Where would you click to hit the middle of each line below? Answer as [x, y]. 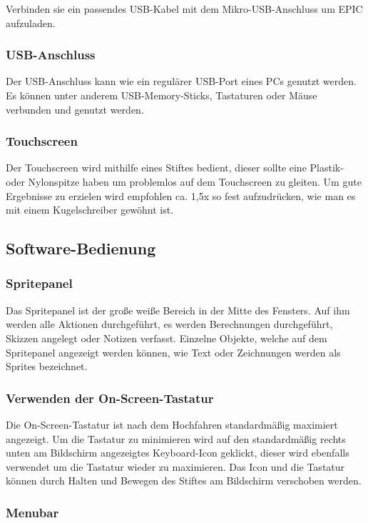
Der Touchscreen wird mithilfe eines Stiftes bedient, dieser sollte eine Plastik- [175, 168]
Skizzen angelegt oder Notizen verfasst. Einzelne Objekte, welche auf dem [167, 338]
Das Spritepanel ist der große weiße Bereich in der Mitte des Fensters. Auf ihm [178, 310]
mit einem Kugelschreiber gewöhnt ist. [90, 210]
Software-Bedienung [81, 248]
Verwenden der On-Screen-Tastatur [110, 398]
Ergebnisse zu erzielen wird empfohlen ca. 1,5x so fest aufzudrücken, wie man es [181, 195]
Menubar [32, 512]
